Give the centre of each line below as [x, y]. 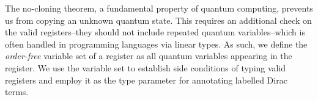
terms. [17, 92]
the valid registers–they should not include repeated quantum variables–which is [155, 32]
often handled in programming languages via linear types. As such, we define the [156, 44]
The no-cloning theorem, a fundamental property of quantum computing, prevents [159, 8]
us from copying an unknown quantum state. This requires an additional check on [158, 20]
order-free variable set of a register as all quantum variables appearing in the [149, 56]
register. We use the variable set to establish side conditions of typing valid [146, 67]
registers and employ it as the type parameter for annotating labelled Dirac [146, 80]
